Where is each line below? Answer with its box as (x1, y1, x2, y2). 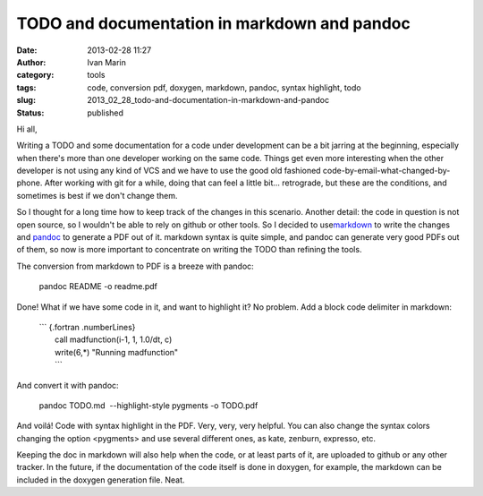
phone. (16, 177, 43, 188)
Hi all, (16, 124, 38, 134)
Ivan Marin (87, 56, 127, 67)
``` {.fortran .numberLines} (38, 321, 136, 332)
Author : (16, 56, 47, 67)
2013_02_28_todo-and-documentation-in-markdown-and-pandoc (87, 95, 330, 106)
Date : (16, 45, 38, 56)
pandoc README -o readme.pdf (38, 281, 158, 292)
